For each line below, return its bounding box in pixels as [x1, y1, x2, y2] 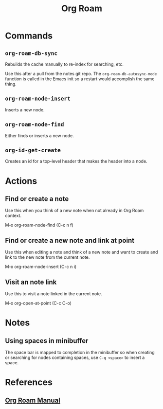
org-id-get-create [5, 147, 61, 154]
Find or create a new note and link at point [5, 236, 135, 245]
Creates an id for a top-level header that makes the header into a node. [5, 159, 147, 164]
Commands [5, 30, 53, 41]
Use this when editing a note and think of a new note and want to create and [5, 249, 158, 255]
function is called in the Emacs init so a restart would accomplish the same [5, 76, 155, 82]
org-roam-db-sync [5, 50, 57, 56]
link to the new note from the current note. [5, 254, 90, 260]
